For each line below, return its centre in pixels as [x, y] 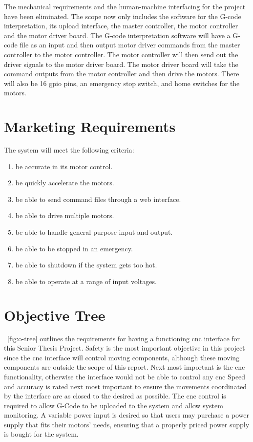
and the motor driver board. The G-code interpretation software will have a [117, 35]
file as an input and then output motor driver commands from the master [130, 45]
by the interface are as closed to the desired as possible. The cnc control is [115, 396]
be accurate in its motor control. [64, 166]
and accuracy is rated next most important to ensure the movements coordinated [126, 386]
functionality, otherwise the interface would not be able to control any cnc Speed [125, 376]
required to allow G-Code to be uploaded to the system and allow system [114, 405]
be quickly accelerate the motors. [65, 183]
